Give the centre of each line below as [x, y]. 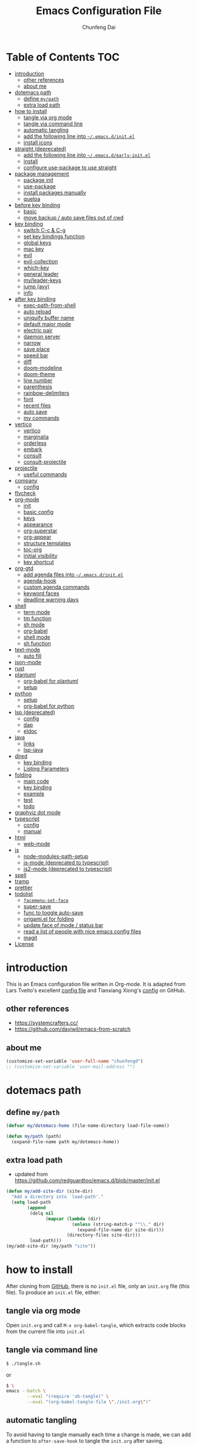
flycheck [25, 493]
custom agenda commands [56, 587]
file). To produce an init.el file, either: [54, 1292]
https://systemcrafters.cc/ [46, 1023]
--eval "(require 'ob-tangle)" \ [68, 1397]
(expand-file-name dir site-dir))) [121, 1230]
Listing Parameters [46, 768]
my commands [41, 418]
